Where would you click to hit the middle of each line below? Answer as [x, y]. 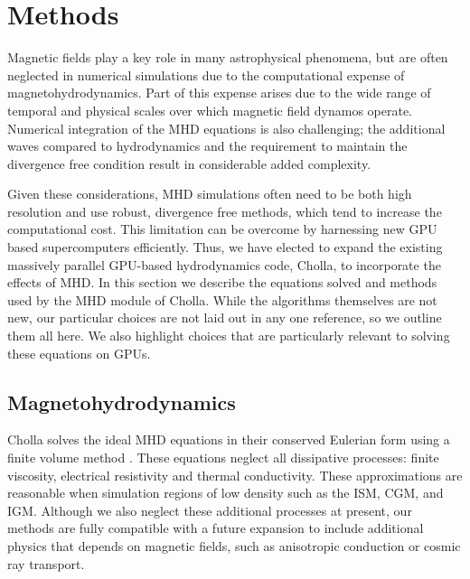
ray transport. [46, 563]
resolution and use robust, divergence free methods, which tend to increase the [225, 211]
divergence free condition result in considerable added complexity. [189, 163]
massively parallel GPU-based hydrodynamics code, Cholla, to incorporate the [224, 264]
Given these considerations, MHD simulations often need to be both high [210, 194]
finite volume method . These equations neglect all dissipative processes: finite [223, 458]
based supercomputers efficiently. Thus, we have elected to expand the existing [225, 247]
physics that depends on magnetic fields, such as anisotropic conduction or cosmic [234, 545]
